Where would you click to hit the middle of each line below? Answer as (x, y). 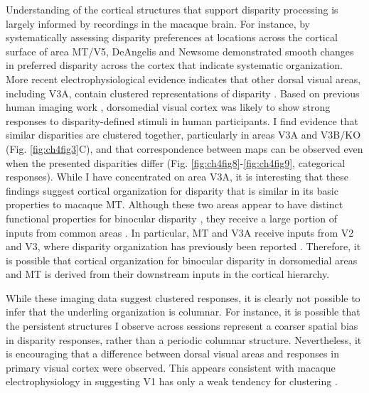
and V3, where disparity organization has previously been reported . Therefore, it (183, 246)
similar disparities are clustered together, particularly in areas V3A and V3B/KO (183, 135)
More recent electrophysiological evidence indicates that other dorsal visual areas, (183, 79)
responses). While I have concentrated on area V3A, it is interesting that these (177, 177)
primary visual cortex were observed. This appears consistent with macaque (171, 367)
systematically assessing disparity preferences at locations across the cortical (172, 37)
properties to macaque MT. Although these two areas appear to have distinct (175, 204)
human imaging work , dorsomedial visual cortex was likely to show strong (168, 107)
